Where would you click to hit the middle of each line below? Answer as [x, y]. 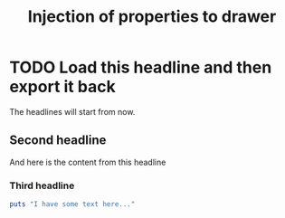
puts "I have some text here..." [72, 204]
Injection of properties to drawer [152, 17]
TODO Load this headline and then [141, 67]
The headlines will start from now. [72, 111]
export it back [62, 87]
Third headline [42, 185]
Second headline [58, 141]
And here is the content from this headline [88, 162]
